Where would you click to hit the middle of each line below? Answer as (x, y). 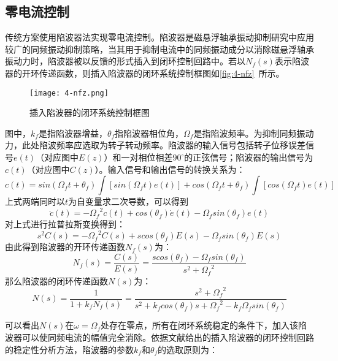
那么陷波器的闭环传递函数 (56, 280)
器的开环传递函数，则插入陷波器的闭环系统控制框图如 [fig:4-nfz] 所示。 (145, 73)
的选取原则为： (188, 349)
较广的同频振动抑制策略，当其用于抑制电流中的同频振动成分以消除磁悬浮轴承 (159, 49)
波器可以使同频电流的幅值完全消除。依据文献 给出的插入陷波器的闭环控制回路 (159, 337)
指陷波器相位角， (149, 133)
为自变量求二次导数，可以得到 (129, 201)
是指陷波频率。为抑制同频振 (249, 133)
